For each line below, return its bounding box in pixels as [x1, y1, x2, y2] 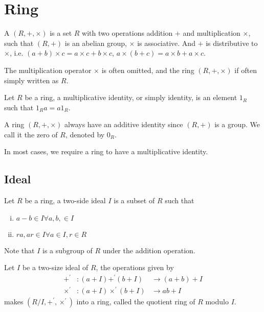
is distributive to [206, 37, 258, 48]
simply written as [4, 75, 59, 85]
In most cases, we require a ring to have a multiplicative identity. [4, 146, 208, 157]
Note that [4, 245, 35, 255]
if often [234, 64, 257, 75]
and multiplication [183, 28, 240, 38]
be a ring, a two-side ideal [25, 195, 106, 206]
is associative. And [137, 37, 195, 48]
